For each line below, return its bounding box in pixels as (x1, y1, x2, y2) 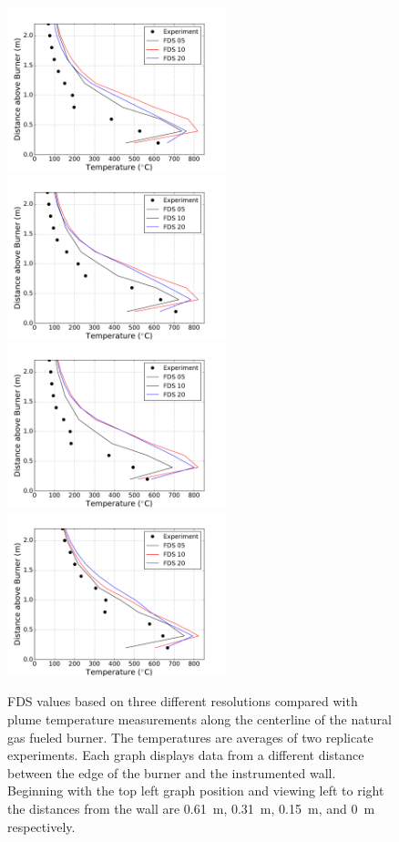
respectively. (7, 816, 76, 836)
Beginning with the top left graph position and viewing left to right (7, 781, 384, 800)
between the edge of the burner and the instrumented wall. (7, 763, 336, 782)
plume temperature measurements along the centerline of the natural (7, 709, 392, 728)
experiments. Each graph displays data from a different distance (7, 745, 364, 765)
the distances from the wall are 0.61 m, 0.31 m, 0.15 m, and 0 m (7, 798, 375, 817)
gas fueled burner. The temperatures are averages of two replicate (7, 727, 373, 746)
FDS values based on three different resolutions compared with (7, 692, 358, 711)
